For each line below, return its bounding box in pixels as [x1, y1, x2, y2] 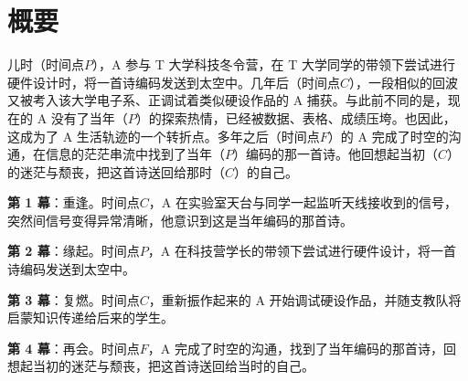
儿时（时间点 [7, 55, 84, 74]
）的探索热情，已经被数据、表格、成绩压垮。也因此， [135, 108, 456, 127]
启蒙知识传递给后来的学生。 [7, 308, 174, 327]
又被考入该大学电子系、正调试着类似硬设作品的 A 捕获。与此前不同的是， [7, 90, 448, 110]
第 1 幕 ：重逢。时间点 [7, 193, 140, 212]
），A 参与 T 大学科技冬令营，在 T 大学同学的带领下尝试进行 [92, 55, 456, 74]
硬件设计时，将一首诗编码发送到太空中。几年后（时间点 [7, 72, 340, 91]
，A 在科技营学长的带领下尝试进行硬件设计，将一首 [147, 241, 456, 260]
